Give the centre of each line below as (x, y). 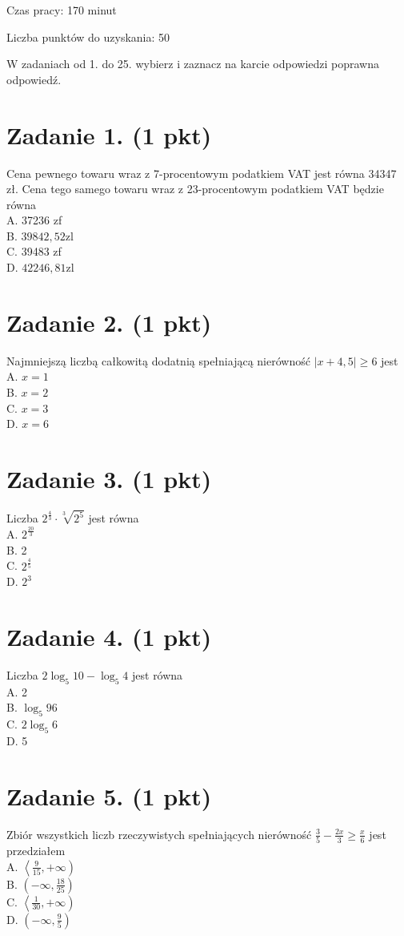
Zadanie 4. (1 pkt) (109, 637)
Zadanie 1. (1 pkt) (109, 134)
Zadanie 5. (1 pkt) (109, 795)
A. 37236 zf (34, 220)
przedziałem (36, 850)
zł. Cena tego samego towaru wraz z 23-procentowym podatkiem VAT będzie (195, 189)
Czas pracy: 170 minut (62, 10)
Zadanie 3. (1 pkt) (109, 478)
